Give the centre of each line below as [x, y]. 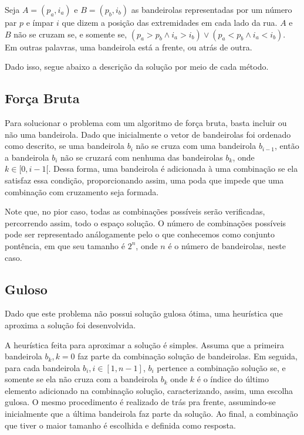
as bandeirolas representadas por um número [212, 9]
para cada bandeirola [43, 367]
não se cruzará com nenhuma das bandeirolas [142, 157]
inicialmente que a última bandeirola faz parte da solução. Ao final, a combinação [151, 414]
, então [287, 146]
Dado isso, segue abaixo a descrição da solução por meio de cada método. [137, 67]
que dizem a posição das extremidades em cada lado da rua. [170, 22]
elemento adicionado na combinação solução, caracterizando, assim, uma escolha [149, 390]
